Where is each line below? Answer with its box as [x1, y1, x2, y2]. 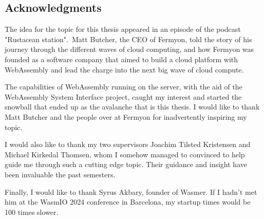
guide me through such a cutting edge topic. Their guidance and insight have [5, 159, 247, 170]
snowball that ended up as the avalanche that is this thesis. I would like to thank [5, 101, 260, 112]
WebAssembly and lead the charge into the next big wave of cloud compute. [5, 64, 244, 75]
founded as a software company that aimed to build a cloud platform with [5, 53, 238, 64]
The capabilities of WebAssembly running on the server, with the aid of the [5, 81, 242, 92]
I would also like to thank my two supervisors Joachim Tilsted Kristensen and [5, 139, 251, 150]
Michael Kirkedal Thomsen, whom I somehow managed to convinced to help [5, 149, 245, 159]
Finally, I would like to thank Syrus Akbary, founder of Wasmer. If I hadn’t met [5, 186, 257, 197]
